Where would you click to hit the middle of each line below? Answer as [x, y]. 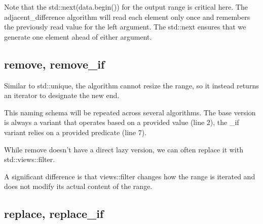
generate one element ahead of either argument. [78, 36]
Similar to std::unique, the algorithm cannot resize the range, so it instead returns [131, 85]
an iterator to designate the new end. [62, 95]
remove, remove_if [54, 64]
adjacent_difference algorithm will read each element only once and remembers [127, 17]
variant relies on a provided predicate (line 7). [76, 132]
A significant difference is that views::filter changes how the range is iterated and [130, 176]
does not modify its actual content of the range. [78, 186]
